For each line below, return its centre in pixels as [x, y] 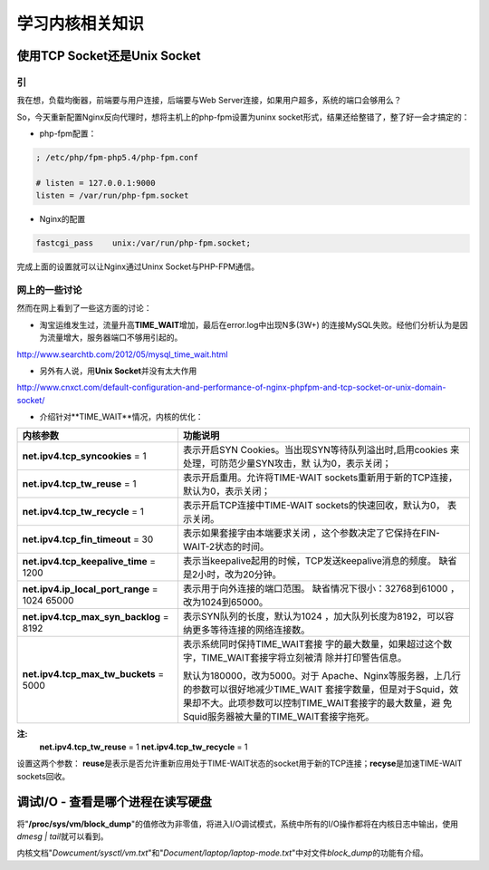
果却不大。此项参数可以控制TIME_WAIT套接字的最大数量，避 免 [317, 703]
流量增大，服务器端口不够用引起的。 [115, 338]
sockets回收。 [43, 776]
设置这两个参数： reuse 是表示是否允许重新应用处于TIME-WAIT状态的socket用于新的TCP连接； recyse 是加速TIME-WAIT [240, 764]
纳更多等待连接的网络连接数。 [246, 630]
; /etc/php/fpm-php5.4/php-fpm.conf [117, 158]
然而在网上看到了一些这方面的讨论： [84, 308]
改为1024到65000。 [225, 603]
